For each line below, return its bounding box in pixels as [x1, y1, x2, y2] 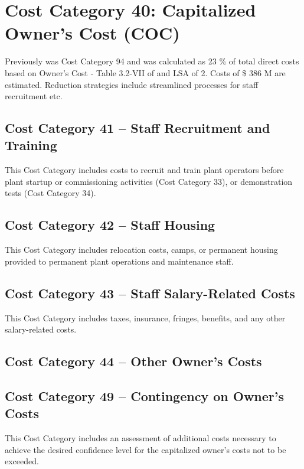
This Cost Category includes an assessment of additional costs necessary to [5, 432, 276, 444]
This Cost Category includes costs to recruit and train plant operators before [5, 164, 284, 176]
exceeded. [5, 455, 39, 467]
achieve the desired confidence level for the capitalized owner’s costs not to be [5, 443, 286, 455]
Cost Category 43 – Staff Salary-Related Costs [5, 284, 295, 302]
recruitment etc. [5, 90, 63, 102]
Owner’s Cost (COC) [5, 21, 180, 45]
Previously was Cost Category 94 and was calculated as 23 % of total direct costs [5, 55, 299, 67]
